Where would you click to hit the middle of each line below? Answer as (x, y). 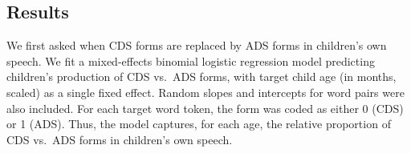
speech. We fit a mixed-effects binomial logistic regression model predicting (191, 60)
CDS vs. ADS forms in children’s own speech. (120, 139)
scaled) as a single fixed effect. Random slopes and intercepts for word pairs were (205, 92)
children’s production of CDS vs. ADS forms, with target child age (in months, (201, 76)
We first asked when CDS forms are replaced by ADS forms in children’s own (197, 45)
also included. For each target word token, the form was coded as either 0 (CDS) (205, 108)
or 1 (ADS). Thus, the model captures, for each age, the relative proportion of (199, 124)
